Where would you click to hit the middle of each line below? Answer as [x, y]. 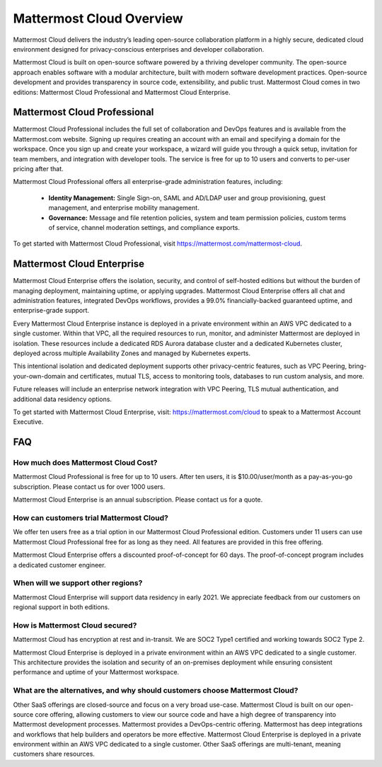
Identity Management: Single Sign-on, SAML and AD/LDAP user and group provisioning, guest [187, 197]
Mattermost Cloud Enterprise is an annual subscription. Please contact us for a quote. [138, 500]
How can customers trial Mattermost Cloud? [91, 518]
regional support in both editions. [61, 607]
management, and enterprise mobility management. [124, 208]
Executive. [28, 422]
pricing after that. [38, 168]
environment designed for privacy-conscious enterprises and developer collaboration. [139, 49]
